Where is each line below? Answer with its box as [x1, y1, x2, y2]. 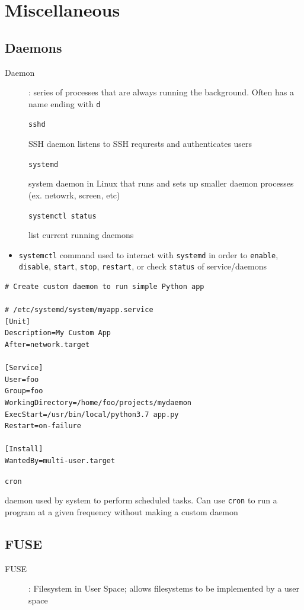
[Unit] [5, 317, 30, 326]
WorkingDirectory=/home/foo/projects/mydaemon [5, 399, 191, 407]
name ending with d [28, 97, 101, 110]
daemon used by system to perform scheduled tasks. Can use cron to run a [5, 494, 277, 506]
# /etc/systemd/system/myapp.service [5, 306, 153, 314]
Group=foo [5, 387, 43, 396]
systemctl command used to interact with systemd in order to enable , [18, 248, 279, 261]
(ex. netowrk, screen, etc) [28, 188, 120, 201]
